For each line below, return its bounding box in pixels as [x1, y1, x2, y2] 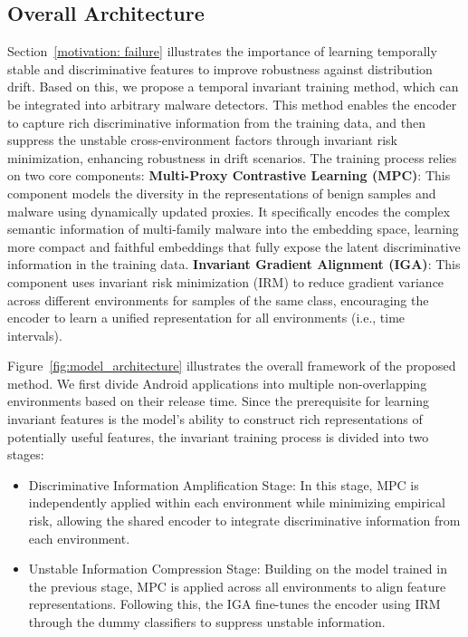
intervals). [7, 325, 62, 344]
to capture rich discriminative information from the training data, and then [7, 112, 425, 131]
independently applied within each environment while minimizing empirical [28, 493, 445, 512]
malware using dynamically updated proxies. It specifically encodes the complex [7, 201, 451, 220]
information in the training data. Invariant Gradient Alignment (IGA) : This [7, 255, 461, 274]
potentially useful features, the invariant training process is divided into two [7, 427, 429, 446]
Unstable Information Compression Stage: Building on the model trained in [28, 559, 447, 578]
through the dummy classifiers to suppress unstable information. [28, 613, 386, 632]
